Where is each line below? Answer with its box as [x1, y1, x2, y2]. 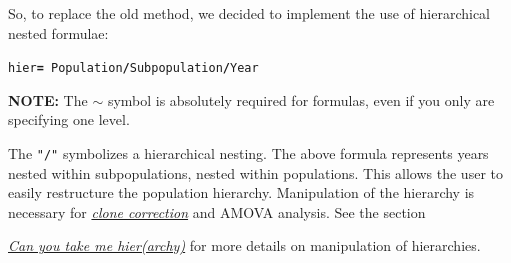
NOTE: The [8, 89, 88, 110]
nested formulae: [8, 22, 109, 43]
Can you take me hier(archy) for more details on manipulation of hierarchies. [8, 235, 481, 256]
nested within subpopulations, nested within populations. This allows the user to [8, 162, 503, 183]
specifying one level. [8, 109, 130, 130]
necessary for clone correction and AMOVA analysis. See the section [8, 201, 426, 222]
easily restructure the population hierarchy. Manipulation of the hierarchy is [8, 182, 475, 203]
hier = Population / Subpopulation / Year [8, 61, 259, 76]
